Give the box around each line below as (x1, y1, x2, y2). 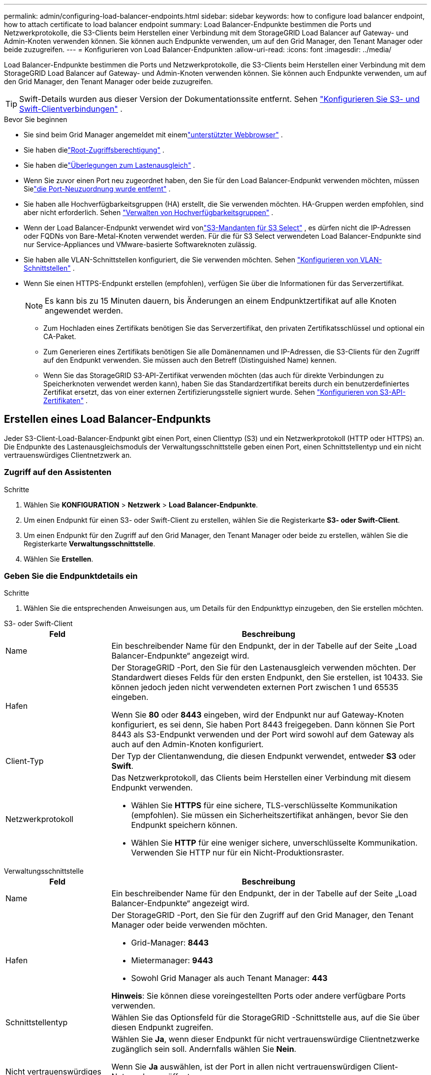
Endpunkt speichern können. (131, 820, 238, 830)
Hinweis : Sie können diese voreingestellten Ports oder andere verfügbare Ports (111, 991, 406, 1001)
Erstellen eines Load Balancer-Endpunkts (4, 413, 211, 426)
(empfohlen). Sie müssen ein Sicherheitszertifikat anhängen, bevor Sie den (131, 810, 408, 821)
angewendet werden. (45, 306, 123, 316)
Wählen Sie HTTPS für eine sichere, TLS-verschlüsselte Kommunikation (131, 800, 398, 811)
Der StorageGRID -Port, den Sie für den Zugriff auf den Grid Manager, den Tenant (111, 910, 414, 920)
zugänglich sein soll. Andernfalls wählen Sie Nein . (111, 1044, 297, 1054)
